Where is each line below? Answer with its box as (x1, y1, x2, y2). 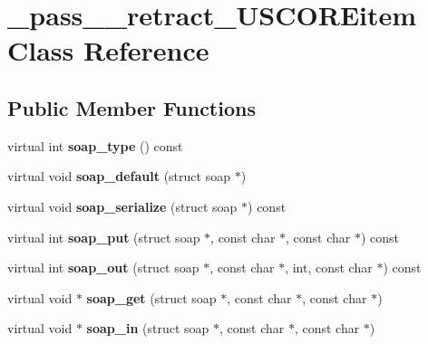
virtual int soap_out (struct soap (7, 258, 199, 277)
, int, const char (285, 258, 373, 277)
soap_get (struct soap (86, 288, 217, 307)
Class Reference (7, 32, 209, 69)
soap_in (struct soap (86, 319, 209, 338)
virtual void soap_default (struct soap (7, 167, 230, 186)
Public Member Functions (7, 93, 256, 121)
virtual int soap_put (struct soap (7, 227, 200, 246)
